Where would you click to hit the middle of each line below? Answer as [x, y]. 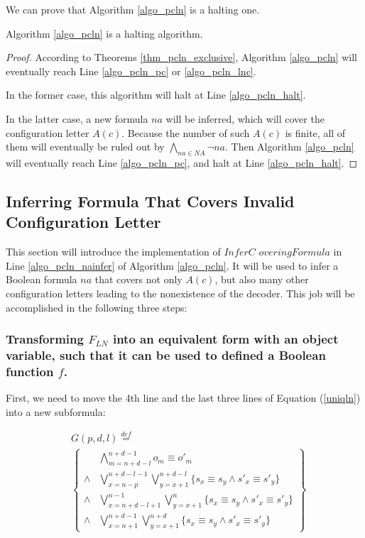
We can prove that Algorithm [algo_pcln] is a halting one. [133, 9]
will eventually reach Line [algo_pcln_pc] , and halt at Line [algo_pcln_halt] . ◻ [182, 162]
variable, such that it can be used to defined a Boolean [166, 355]
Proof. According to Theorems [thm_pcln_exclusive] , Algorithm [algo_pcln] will [181, 57]
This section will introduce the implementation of [113, 252]
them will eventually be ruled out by [85, 147]
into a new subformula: [56, 411]
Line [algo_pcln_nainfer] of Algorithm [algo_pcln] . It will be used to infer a [172, 265]
